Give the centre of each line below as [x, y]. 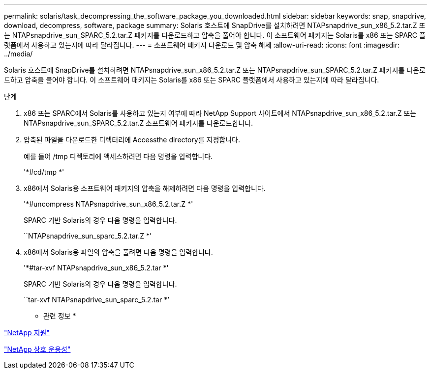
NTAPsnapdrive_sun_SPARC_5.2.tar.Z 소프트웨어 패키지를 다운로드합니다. [139, 123]
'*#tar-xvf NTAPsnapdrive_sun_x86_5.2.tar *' [96, 268]
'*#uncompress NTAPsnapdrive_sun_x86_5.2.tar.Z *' [108, 204]
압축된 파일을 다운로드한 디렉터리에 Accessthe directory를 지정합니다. [132, 140]
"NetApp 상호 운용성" [37, 349]
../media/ [18, 54]
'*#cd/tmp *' [44, 172]
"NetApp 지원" [27, 333]
